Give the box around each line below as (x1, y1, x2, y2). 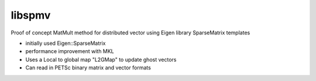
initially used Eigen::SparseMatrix (25, 40, 106, 47)
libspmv (11, 9, 51, 22)
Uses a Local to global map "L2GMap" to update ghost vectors (25, 56, 177, 63)
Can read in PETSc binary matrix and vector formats (25, 64, 152, 71)
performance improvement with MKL (25, 48, 114, 55)
